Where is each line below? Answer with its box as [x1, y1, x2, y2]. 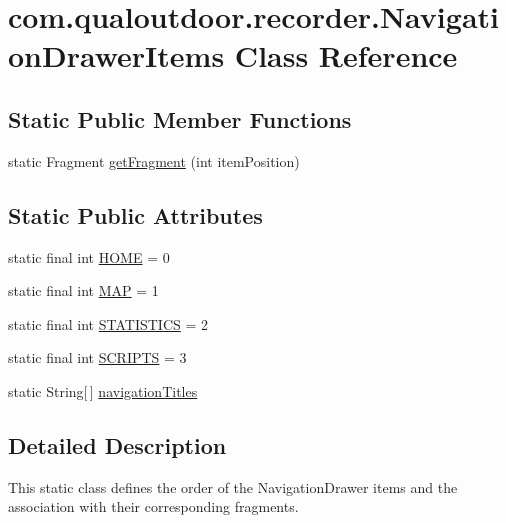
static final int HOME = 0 [8, 246, 170, 267]
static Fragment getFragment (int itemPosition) [8, 150, 300, 171]
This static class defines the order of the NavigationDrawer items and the [8, 476, 458, 497]
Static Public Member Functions [8, 103, 352, 134]
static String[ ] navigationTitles [8, 380, 198, 401]
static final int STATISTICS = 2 [8, 313, 208, 334]
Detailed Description [8, 429, 227, 460]
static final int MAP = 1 [8, 280, 159, 301]
